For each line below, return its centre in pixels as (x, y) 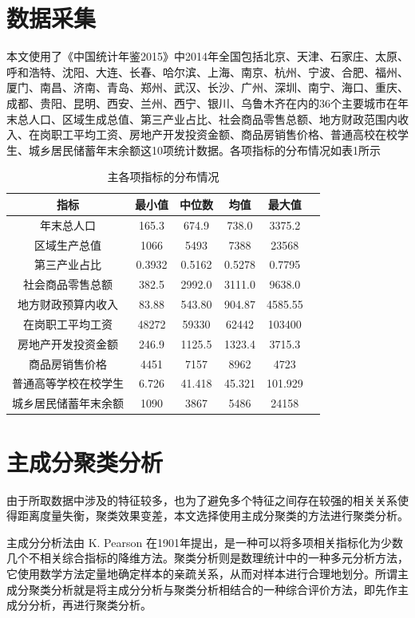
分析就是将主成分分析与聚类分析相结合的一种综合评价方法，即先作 (224, 589)
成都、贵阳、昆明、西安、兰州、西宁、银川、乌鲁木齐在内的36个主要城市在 (202, 102)
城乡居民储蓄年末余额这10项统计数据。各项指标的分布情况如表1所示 (204, 150)
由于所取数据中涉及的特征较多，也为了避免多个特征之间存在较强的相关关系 (202, 500)
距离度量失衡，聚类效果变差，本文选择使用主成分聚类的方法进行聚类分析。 (213, 516)
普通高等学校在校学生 (68, 383)
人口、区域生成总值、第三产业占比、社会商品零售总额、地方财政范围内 (213, 118)
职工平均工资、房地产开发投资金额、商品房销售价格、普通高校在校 (224, 134)
